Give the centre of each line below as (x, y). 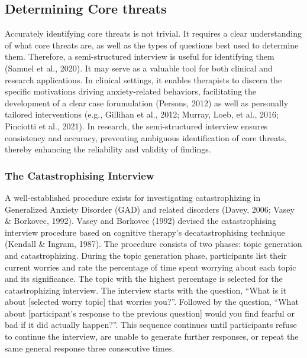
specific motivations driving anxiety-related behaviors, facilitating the (131, 91)
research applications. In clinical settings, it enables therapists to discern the (143, 79)
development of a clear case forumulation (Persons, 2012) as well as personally (147, 102)
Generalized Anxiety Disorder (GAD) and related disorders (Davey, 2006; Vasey (150, 209)
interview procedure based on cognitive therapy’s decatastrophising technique (145, 232)
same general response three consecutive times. (90, 348)
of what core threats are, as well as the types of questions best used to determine (152, 45)
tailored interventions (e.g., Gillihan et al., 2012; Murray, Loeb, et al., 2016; (142, 114)
